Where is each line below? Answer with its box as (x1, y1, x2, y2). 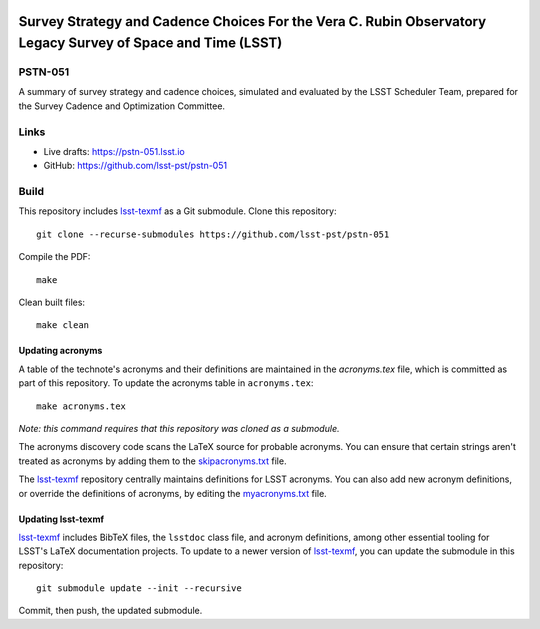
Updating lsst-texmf (18, 513, 105, 525)
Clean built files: (18, 296, 85, 308)
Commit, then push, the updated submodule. (18, 605, 203, 617)
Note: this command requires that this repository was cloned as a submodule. (18, 422, 340, 434)
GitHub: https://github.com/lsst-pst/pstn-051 (43, 160, 228, 172)
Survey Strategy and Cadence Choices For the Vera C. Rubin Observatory (18, 13, 487, 30)
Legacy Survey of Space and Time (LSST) (18, 35, 283, 52)
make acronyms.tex (36, 400, 127, 412)
